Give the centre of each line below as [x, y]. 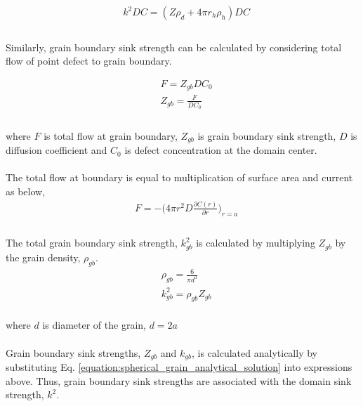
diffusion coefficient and [57, 150]
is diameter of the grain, [94, 325]
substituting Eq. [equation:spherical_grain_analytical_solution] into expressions [179, 366]
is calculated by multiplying [256, 243]
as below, [26, 191]
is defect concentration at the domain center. [221, 150]
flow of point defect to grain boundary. [89, 61]
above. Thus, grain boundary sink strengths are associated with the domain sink [179, 380]
